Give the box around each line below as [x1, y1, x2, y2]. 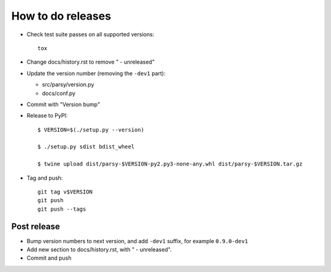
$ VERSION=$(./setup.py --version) [37, 126, 145, 133]
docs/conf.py [42, 89, 76, 97]
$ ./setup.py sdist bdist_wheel [37, 143, 135, 150]
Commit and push [26, 254, 72, 262]
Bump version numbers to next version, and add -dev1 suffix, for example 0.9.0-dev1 [26, 237, 248, 244]
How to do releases [11, 9, 112, 23]
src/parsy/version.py [42, 81, 94, 88]
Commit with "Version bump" [26, 100, 101, 108]
